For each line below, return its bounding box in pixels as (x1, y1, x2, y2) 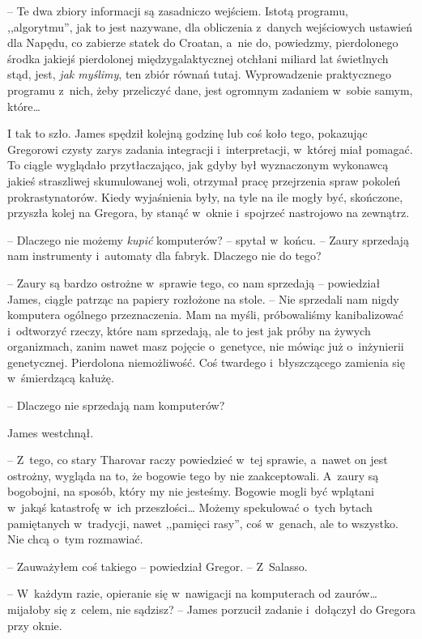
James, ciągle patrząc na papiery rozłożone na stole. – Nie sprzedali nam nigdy (7, 290, 399, 307)
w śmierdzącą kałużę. (7, 369, 114, 386)
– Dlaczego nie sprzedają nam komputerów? (7, 397, 225, 414)
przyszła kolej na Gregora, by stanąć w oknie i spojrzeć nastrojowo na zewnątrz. (7, 204, 410, 221)
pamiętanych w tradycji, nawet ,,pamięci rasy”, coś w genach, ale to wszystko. (7, 514, 399, 531)
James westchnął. (7, 424, 94, 441)
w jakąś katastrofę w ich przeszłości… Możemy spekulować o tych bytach (7, 499, 373, 516)
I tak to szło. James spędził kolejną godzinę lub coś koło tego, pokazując (7, 125, 368, 142)
